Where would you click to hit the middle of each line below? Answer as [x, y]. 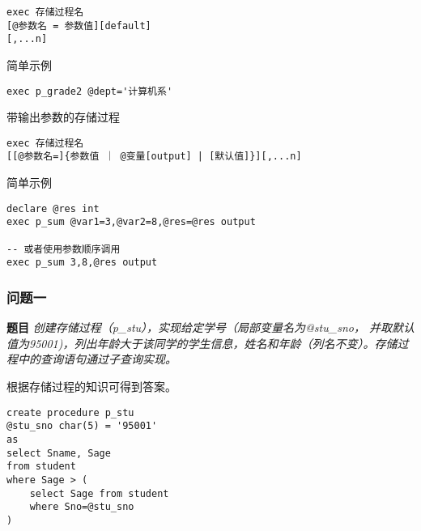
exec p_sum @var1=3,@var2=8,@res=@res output [131, 222]
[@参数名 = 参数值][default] [79, 25]
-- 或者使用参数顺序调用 [64, 249]
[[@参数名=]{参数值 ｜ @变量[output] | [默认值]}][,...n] [154, 157]
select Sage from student [99, 493]
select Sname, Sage [59, 453]
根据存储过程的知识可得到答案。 [91, 386]
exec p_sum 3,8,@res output [82, 263]
